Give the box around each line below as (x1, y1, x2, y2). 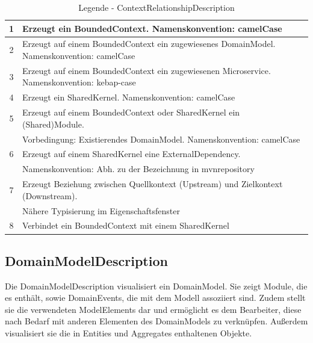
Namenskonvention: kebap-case (22, 76, 136, 88)
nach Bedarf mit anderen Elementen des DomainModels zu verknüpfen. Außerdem (5, 315, 308, 327)
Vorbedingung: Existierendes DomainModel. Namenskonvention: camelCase (22, 132, 300, 145)
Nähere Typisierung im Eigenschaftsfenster (22, 204, 181, 217)
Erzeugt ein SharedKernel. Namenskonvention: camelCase (22, 91, 235, 104)
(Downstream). (22, 189, 78, 202)
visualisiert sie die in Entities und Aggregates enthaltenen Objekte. (5, 327, 252, 339)
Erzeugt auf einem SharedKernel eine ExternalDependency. (22, 147, 241, 160)
